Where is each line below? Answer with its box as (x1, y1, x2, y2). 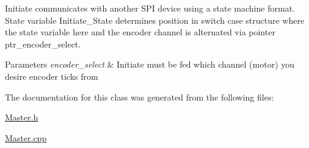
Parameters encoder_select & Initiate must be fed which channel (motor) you (5, 58, 295, 71)
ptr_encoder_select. (5, 37, 81, 50)
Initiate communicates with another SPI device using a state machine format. (5, 2, 295, 14)
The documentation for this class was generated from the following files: (5, 90, 274, 103)
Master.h (5, 111, 38, 124)
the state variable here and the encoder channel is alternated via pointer (5, 26, 275, 38)
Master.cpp (5, 131, 47, 144)
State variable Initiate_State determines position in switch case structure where (5, 13, 305, 26)
